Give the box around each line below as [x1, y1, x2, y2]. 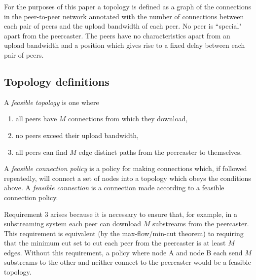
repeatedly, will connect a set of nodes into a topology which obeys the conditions [4, 173, 251, 183]
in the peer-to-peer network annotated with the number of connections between [4, 11, 244, 21]
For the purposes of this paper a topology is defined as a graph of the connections [4, 1, 251, 11]
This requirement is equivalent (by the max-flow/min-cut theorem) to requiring [4, 228, 244, 238]
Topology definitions [4, 73, 110, 89]
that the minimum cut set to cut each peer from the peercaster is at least [4, 238, 226, 248]
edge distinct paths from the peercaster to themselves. [78, 146, 242, 157]
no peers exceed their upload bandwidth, [15, 130, 139, 140]
